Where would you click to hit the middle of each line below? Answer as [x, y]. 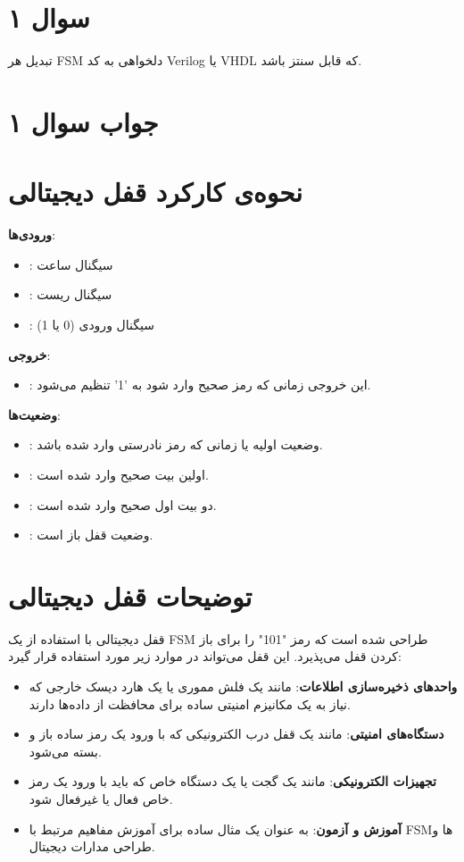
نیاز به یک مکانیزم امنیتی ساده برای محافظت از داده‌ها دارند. [190, 703]
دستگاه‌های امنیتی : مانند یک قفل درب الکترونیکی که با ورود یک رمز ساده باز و [236, 734]
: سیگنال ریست [70, 294]
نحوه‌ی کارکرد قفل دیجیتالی [156, 192]
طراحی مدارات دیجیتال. [92, 846]
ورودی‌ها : [32, 234]
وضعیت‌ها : [34, 414]
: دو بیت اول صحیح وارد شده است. [123, 504]
